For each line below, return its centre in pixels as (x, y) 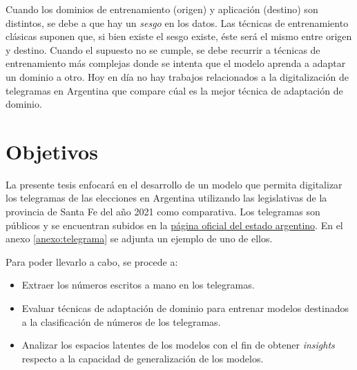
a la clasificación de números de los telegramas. (121, 321)
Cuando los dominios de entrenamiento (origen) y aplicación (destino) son (162, 9)
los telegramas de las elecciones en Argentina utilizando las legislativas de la (166, 198)
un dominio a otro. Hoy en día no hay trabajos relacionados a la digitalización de (177, 76)
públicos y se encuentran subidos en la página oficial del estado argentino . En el (174, 225)
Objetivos (52, 151)
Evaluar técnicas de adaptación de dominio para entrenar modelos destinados (185, 308)
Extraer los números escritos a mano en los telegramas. (138, 285)
